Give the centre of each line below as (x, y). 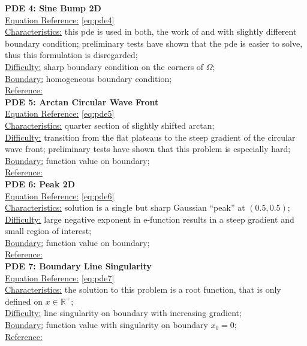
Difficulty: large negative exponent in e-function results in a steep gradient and (150, 219)
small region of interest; (48, 231)
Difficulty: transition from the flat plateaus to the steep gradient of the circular (150, 137)
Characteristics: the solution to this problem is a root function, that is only (143, 289)
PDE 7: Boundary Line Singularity (78, 266)
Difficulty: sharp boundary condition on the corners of (104, 66)
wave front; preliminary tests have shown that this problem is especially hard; (148, 149)
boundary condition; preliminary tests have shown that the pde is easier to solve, (154, 43)
